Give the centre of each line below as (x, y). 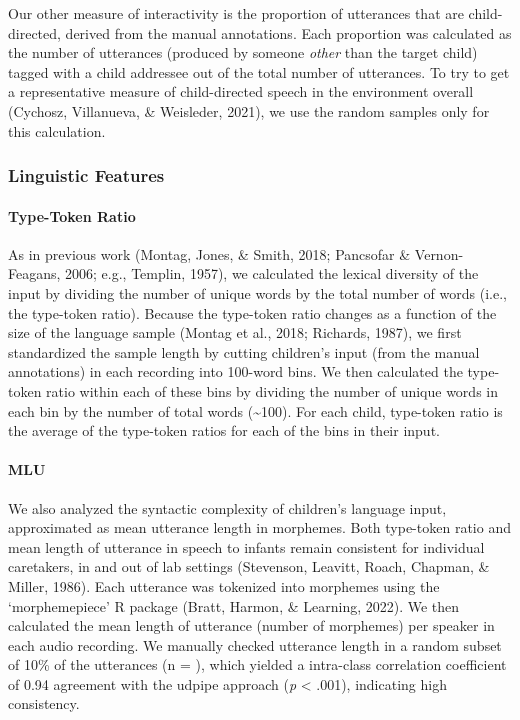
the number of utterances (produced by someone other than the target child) (243, 52)
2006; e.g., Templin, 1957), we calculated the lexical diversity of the (272, 273)
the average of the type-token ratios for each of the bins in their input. (224, 430)
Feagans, (34, 273)
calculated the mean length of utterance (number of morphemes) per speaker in (251, 625)
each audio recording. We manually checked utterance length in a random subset (255, 644)
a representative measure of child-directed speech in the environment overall (241, 91)
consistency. (44, 703)
